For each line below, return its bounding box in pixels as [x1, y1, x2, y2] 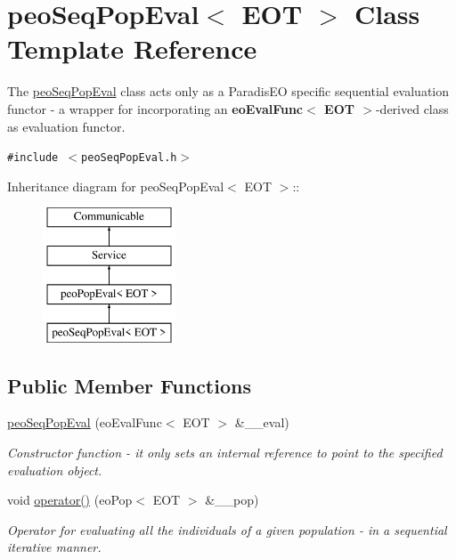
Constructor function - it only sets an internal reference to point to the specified [7, 442, 443, 461]
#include [7, 151, 59, 165]
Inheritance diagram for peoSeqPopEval [7, 176, 224, 195]
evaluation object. [7, 460, 102, 479]
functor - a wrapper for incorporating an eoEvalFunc [7, 99, 304, 117]
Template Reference [7, 30, 257, 67]
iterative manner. [7, 538, 102, 556]
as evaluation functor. [7, 117, 126, 135]
